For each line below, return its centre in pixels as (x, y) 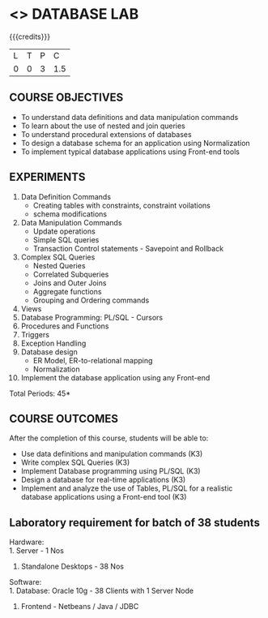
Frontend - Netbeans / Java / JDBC (80, 607)
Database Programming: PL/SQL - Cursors (92, 317)
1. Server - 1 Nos (36, 551)
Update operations (64, 231)
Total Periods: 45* (40, 393)
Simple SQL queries (66, 239)
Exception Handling (53, 343)
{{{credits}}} (30, 36)
